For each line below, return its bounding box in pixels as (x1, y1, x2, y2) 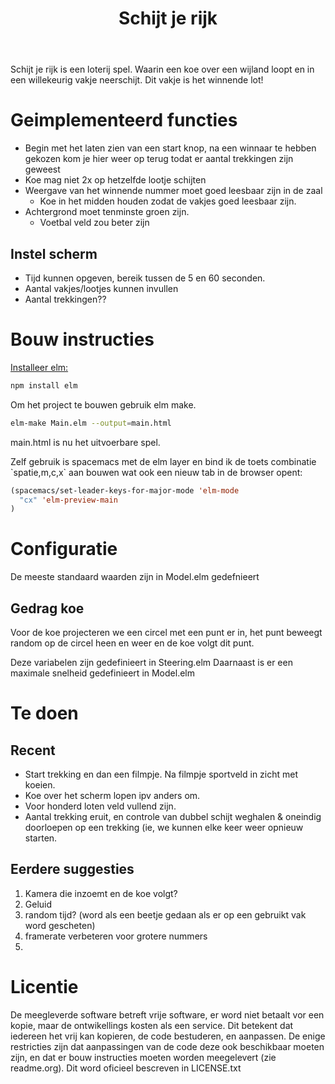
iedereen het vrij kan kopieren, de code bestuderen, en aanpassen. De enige (10, 1030, 326, 1042)
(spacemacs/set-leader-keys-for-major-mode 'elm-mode (10, 485, 240, 496)
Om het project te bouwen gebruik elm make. (10, 398, 197, 411)
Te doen (10, 702, 79, 725)
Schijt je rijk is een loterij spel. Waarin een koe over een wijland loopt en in (10, 63, 315, 76)
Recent (10, 742, 56, 759)
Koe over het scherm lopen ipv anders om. (24, 790, 201, 801)
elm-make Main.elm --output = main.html (10, 418, 172, 428)
